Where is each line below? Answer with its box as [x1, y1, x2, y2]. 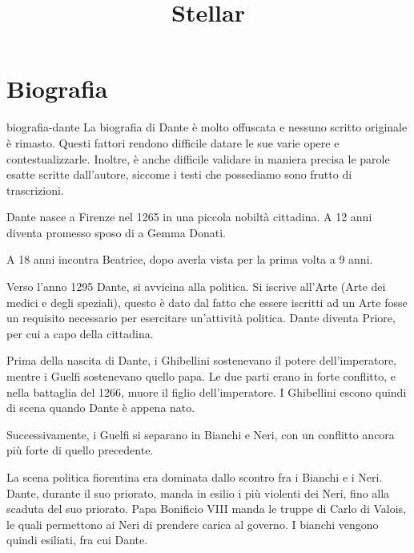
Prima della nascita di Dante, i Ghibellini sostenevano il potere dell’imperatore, [6, 352, 397, 369]
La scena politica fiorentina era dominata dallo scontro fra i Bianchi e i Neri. [6, 469, 383, 485]
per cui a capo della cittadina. [6, 325, 154, 341]
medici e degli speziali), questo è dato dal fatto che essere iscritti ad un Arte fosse [6, 293, 408, 310]
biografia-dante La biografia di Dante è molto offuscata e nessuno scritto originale [6, 119, 408, 135]
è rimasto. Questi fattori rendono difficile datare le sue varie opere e [6, 134, 340, 151]
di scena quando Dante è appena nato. [6, 399, 195, 416]
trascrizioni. [6, 181, 64, 198]
